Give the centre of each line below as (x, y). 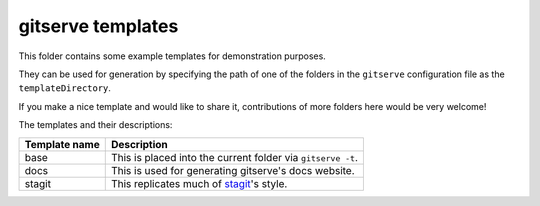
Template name (62, 144)
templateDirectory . (65, 88)
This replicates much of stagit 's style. (199, 183)
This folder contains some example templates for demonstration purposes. (172, 56)
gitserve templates (98, 26)
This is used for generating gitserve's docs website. (232, 170)
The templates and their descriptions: (95, 125)
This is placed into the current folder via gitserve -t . (234, 157)
